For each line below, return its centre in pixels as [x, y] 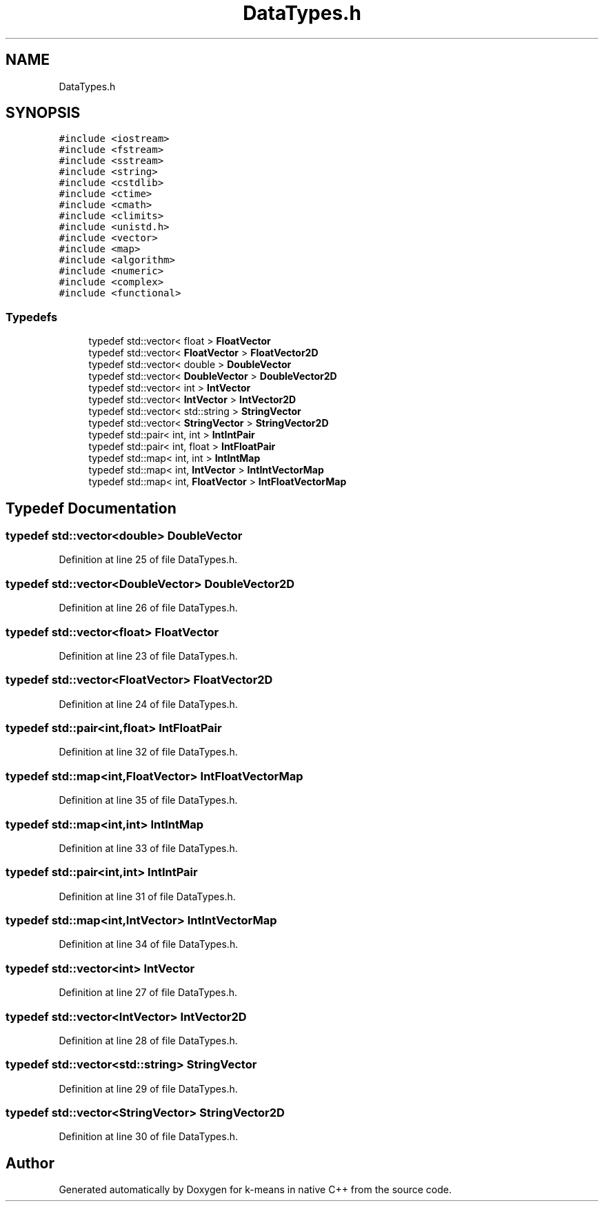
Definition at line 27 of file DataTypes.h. [148, 993]
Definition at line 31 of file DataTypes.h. [147, 896]
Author [30, 1163]
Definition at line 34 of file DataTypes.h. [149, 944]
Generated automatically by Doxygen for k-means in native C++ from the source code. [255, 1190]
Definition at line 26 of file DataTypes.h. [148, 608]
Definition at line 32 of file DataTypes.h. [148, 752]
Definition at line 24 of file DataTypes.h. [148, 704]
